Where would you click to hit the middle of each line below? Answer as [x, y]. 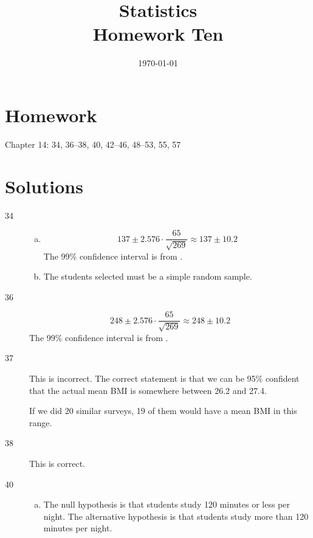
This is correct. [57, 463]
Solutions [44, 186]
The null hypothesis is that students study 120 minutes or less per [167, 504]
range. [41, 422]
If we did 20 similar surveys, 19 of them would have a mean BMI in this [163, 411]
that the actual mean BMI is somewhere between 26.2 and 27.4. [148, 390]
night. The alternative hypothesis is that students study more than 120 [176, 516]
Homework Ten [158, 34]
